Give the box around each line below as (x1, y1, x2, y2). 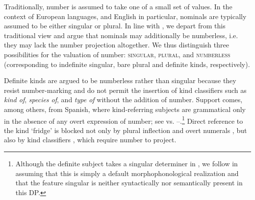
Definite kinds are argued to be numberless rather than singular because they (4, 75, 236, 86)
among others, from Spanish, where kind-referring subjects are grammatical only (4, 104, 246, 114)
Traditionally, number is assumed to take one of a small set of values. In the (4, 1, 232, 11)
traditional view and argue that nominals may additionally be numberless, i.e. (4, 30, 238, 40)
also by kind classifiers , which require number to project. (4, 134, 177, 145)
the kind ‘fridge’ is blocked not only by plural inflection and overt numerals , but (4, 125, 247, 135)
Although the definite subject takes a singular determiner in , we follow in (15, 158, 238, 168)
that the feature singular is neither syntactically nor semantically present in (15, 178, 243, 188)
